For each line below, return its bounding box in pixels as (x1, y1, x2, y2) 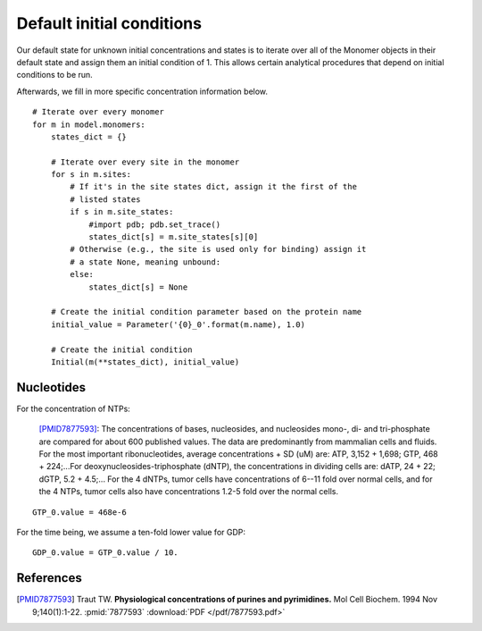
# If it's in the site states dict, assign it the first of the (70, 181, 357, 192)
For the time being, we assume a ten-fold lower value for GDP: (16, 526, 245, 537)
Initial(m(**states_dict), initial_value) (50, 357, 240, 366)
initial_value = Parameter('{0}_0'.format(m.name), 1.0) (50, 319, 305, 330)
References (16, 570, 82, 585)
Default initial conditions (16, 13, 203, 33)
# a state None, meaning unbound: (70, 257, 221, 267)
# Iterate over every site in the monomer (50, 156, 240, 167)
